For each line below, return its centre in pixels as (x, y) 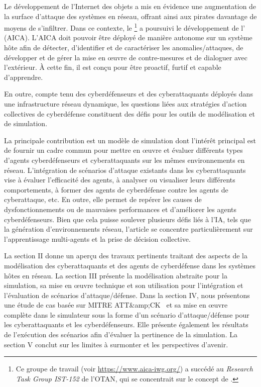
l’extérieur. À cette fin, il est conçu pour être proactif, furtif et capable (113, 67)
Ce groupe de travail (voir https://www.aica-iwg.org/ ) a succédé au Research (134, 369)
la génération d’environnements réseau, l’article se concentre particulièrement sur (128, 229)
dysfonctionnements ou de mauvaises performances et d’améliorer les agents (120, 209)
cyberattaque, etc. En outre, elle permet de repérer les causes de (103, 199)
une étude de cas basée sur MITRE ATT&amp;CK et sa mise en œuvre (116, 305)
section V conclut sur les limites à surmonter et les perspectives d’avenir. (116, 344)
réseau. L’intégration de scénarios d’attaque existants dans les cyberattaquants (125, 170)
